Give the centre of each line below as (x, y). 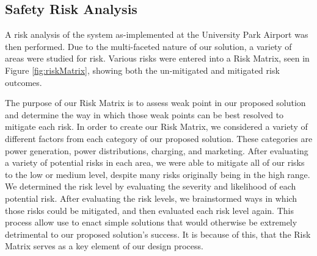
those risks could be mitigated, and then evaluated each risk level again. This (149, 210)
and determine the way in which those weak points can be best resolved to (144, 114)
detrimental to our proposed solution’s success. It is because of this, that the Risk (158, 234)
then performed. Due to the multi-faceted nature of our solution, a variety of (148, 46)
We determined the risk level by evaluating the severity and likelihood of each (151, 186)
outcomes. (24, 82)
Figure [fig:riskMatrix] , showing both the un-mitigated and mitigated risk (142, 70)
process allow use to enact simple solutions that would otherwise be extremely (151, 222)
